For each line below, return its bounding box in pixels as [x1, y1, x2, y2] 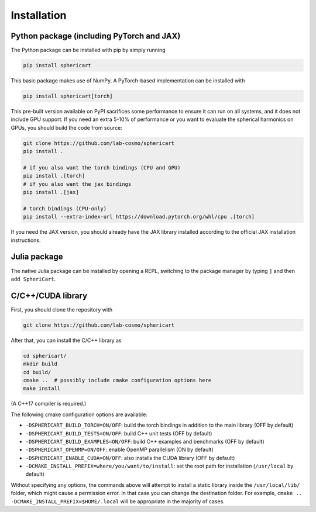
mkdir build [23, 361, 58, 368]
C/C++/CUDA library [11, 290, 88, 300]
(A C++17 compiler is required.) [11, 400, 87, 407]
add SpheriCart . [11, 275, 56, 282]
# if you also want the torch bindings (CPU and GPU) [23, 164, 181, 171]
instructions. [11, 237, 41, 244]
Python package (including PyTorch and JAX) [11, 31, 181, 41]
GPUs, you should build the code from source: [11, 124, 122, 131]
